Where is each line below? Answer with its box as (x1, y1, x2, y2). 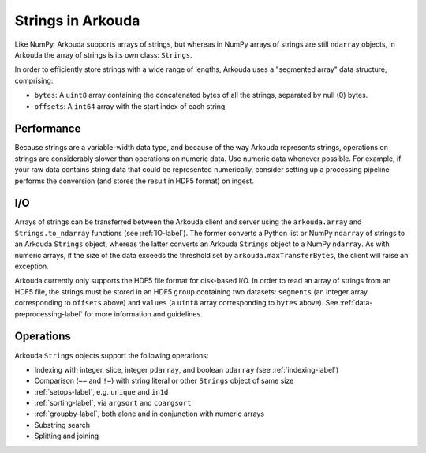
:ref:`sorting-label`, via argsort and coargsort (34, 399, 192, 408)
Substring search (34, 420, 91, 429)
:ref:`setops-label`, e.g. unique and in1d (34, 387, 169, 396)
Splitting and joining (34, 431, 99, 441)
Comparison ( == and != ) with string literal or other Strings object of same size (34, 376, 294, 386)
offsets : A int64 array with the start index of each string (34, 101, 226, 110)
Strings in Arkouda (14, 12, 140, 29)
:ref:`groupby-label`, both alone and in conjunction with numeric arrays (34, 409, 264, 418)
